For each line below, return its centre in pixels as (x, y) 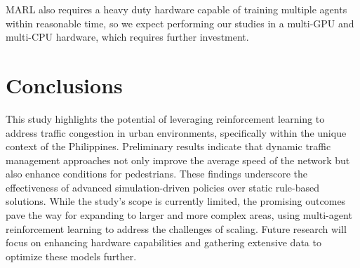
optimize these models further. (71, 256)
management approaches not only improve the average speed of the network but (178, 160)
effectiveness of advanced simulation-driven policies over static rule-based (162, 187)
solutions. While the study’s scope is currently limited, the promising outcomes (176, 201)
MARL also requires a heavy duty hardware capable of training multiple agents (176, 9)
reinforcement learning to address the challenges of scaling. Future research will (176, 228)
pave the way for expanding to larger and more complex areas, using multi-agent (179, 215)
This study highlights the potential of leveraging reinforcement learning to (165, 118)
